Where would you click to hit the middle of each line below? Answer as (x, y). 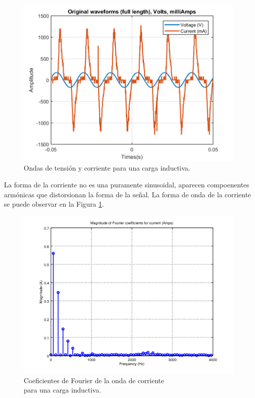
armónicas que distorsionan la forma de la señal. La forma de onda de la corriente (127, 194)
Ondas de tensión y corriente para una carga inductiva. (107, 168)
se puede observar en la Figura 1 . (54, 204)
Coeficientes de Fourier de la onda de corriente (94, 380)
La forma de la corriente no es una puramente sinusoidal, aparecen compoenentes (127, 185)
